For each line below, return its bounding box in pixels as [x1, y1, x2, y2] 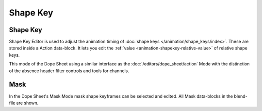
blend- [233, 93, 247, 99]
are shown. [16, 100, 39, 106]
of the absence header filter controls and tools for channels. [9, 68, 130, 74]
